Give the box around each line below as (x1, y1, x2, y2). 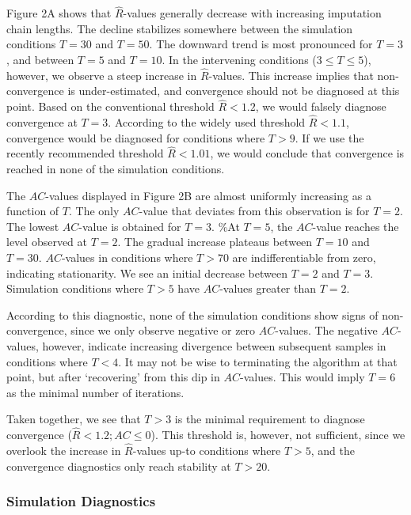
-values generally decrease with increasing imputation (123, 5, 382, 21)
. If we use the (295, 129, 364, 146)
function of (6, 203, 59, 219)
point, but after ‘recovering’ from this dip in (6, 369, 220, 385)
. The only (69, 203, 120, 219)
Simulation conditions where (6, 280, 144, 297)
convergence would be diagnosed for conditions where (6, 129, 265, 146)
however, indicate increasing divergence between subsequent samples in (42, 337, 386, 354)
